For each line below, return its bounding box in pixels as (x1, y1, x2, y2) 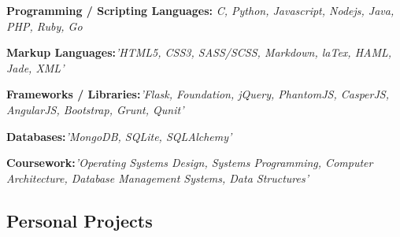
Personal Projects (6, 208, 153, 232)
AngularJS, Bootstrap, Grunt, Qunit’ (6, 101, 184, 117)
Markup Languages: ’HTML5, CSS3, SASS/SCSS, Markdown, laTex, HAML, (6, 44, 392, 61)
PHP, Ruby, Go (6, 17, 83, 34)
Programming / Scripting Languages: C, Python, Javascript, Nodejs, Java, (6, 2, 394, 18)
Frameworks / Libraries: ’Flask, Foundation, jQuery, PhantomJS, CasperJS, (6, 86, 389, 102)
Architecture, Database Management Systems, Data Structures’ (6, 169, 309, 186)
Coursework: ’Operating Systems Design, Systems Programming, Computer (6, 154, 373, 171)
